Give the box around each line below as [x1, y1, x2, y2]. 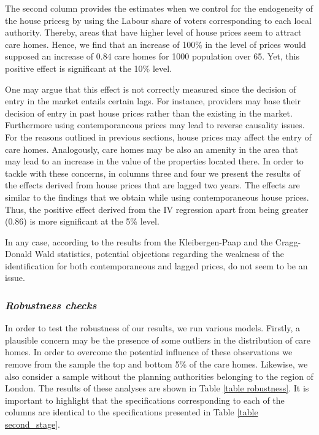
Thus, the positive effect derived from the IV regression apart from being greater [5, 202, 309, 215]
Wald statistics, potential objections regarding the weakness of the [34, 247, 284, 260]
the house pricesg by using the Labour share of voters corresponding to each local [5, 13, 312, 26]
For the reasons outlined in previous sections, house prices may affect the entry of [5, 130, 312, 143]
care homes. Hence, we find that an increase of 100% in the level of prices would [5, 37, 306, 50]
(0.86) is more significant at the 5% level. [5, 215, 159, 228]
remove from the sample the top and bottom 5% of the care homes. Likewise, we [5, 358, 308, 371]
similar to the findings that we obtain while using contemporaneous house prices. [5, 190, 309, 203]
